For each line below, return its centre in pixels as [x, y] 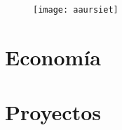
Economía [53, 57]
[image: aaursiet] [76, 10]
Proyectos [53, 112]
